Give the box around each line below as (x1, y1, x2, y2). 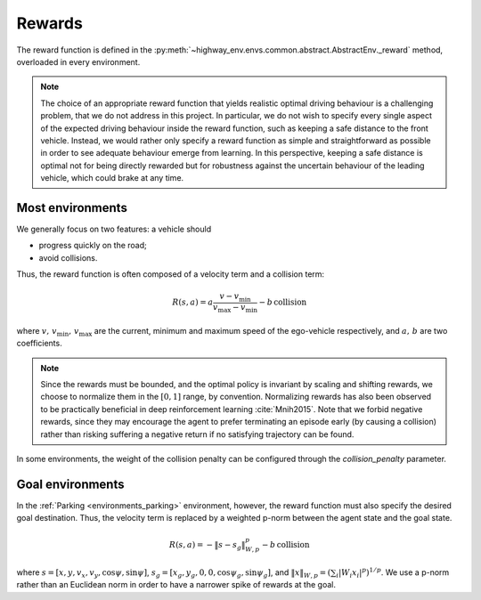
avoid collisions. (38, 252, 98, 263)
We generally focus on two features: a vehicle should (16, 223, 212, 234)
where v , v (16, 325, 58, 336)
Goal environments (16, 476, 125, 491)
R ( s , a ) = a (172, 297, 214, 307)
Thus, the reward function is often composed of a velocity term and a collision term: (16, 269, 325, 280)
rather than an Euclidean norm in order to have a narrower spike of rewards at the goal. (16, 580, 336, 590)
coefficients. (16, 338, 62, 349)
